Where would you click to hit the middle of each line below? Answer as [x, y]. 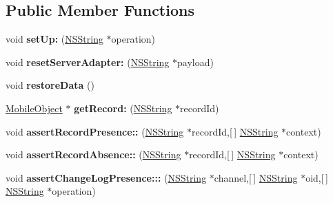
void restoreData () [50, 85]
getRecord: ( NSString [123, 108]
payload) [195, 62]
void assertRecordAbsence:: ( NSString [93, 154]
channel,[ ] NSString [256, 177]
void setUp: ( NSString [54, 39]
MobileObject [34, 108]
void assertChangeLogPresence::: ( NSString [106, 177]
